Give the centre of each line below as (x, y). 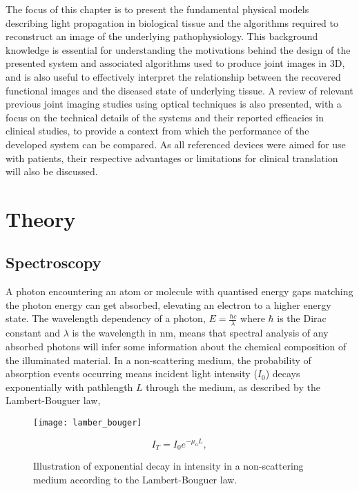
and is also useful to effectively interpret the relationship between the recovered (173, 76)
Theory (41, 218)
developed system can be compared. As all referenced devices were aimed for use (176, 144)
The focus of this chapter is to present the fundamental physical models (157, 9)
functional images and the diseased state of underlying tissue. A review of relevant (179, 90)
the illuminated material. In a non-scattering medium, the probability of (158, 360)
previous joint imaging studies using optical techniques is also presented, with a (174, 104)
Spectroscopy (54, 262)
